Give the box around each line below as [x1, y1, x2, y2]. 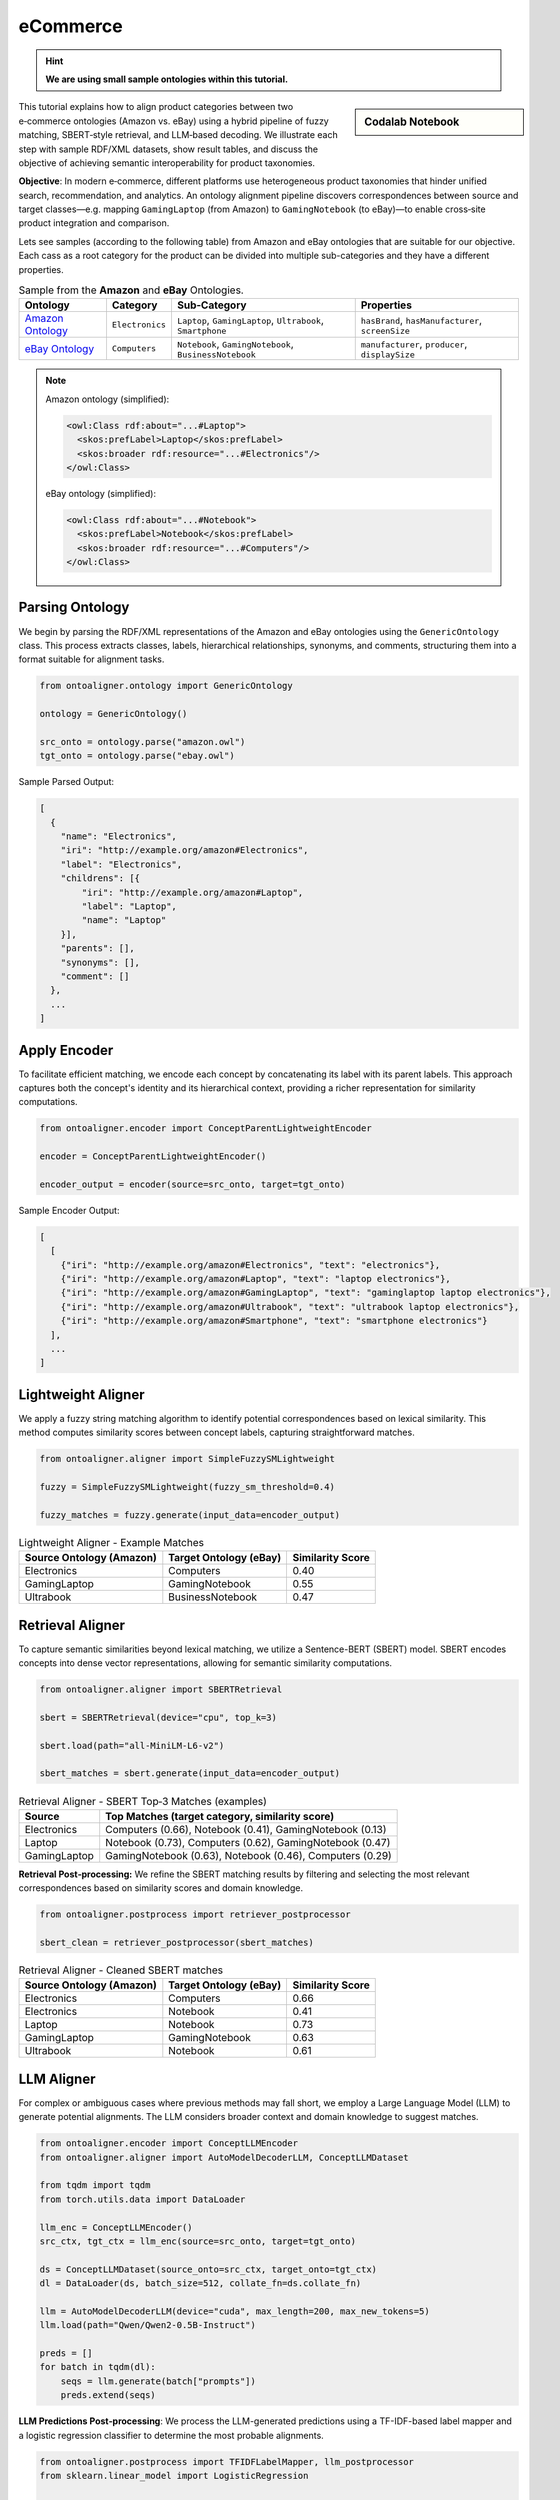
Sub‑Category [176, 298, 247, 312]
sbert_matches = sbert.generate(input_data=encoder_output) [39, 1768, 341, 1779]
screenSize [360, 325, 410, 336]
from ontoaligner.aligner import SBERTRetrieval [39, 1684, 283, 1695]
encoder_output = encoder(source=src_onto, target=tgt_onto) [39, 1178, 346, 1190]
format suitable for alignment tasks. [18, 653, 165, 665]
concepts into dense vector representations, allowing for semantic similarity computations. [18, 1657, 393, 1669]
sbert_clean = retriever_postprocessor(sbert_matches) [39, 1936, 314, 1948]
